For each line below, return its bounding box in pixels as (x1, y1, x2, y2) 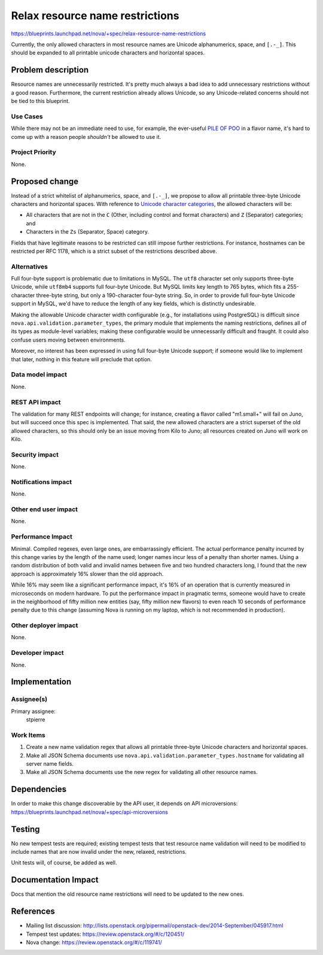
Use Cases (11, 112, 43, 120)
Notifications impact (11, 477, 72, 486)
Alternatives (11, 262, 48, 271)
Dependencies (11, 784, 67, 794)
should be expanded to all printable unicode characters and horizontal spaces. (11, 49, 205, 56)
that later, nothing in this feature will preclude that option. (11, 355, 152, 362)
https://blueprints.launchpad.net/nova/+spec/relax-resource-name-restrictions (11, 30, 206, 37)
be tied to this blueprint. (11, 98, 70, 105)
